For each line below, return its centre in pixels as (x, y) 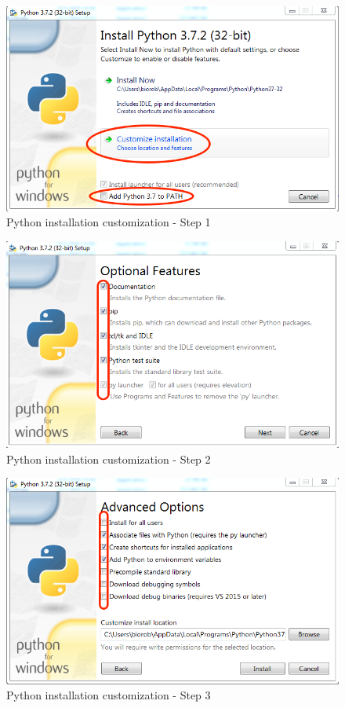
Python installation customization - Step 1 (109, 222)
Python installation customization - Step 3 (109, 695)
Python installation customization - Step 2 (109, 459)
